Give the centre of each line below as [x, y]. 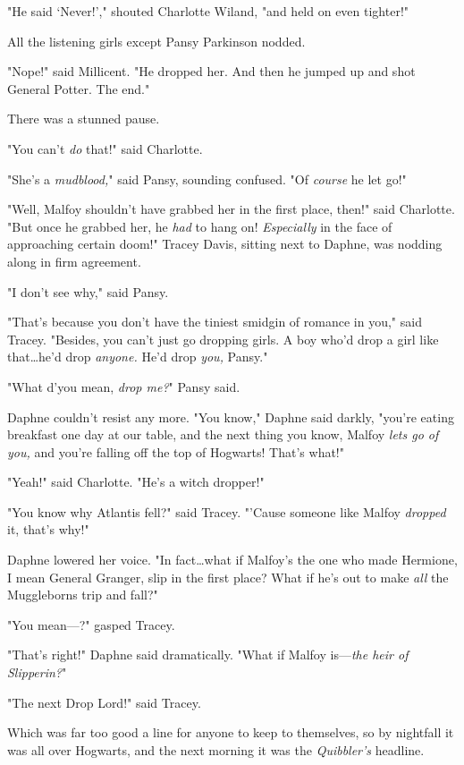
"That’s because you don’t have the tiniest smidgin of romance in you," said [215, 322]
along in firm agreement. [74, 261]
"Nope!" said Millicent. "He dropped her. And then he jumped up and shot [211, 71]
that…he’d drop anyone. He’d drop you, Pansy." [138, 357]
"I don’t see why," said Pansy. [88, 291]
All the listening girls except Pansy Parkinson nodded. [156, 41]
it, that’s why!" [48, 529]
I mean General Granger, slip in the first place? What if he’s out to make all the [228, 577]
